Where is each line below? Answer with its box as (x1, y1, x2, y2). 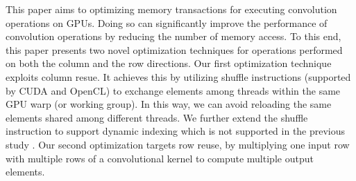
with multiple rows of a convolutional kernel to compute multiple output (6, 151, 314, 165)
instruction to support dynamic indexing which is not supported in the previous (6, 124, 346, 138)
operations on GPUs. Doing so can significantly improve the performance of (6, 15, 328, 30)
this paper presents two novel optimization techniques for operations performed (6, 42, 343, 57)
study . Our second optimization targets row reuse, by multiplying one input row (6, 137, 350, 151)
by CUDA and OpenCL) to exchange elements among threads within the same (6, 83, 341, 97)
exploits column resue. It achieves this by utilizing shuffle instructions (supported (6, 69, 351, 84)
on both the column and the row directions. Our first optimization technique (6, 56, 332, 70)
